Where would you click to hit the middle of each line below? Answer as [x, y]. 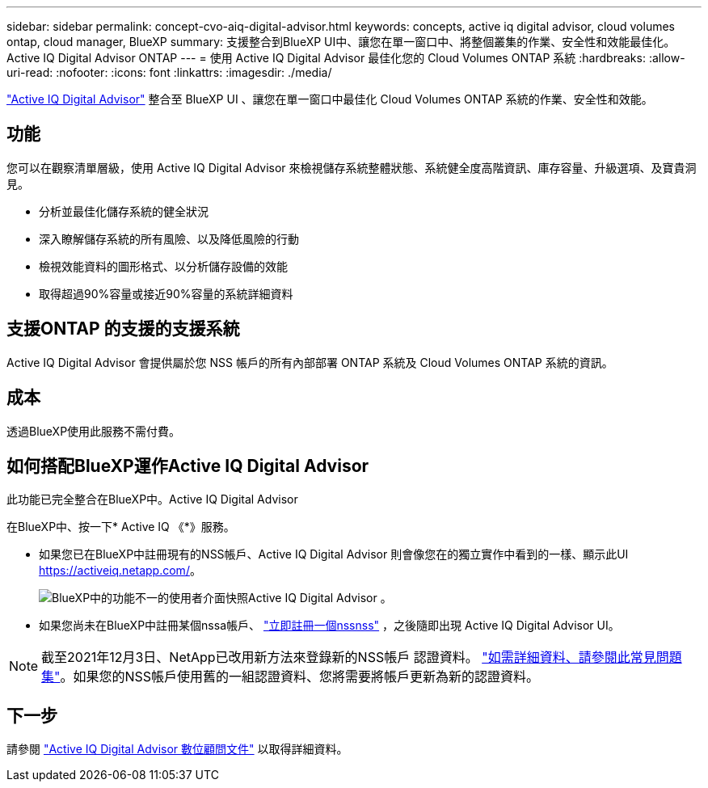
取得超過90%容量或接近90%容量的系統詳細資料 [166, 293]
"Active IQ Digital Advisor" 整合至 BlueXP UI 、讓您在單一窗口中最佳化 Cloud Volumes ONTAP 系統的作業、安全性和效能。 [330, 99]
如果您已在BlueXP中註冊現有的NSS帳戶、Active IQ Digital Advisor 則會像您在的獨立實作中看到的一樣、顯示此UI [334, 554]
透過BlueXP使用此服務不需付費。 [94, 431]
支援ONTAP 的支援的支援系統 [123, 329]
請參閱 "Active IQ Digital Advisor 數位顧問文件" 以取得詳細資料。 [177, 749]
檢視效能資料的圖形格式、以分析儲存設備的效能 [163, 266]
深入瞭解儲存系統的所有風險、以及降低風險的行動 [169, 238]
